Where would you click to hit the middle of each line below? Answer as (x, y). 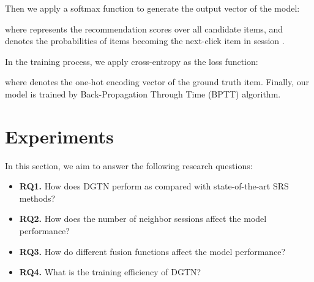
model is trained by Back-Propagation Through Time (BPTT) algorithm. (143, 93)
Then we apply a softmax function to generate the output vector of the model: (152, 8)
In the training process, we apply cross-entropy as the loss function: (132, 61)
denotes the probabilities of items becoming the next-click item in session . (145, 41)
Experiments (59, 136)
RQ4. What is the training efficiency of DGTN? (110, 272)
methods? (37, 198)
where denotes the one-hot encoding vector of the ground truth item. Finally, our (157, 82)
